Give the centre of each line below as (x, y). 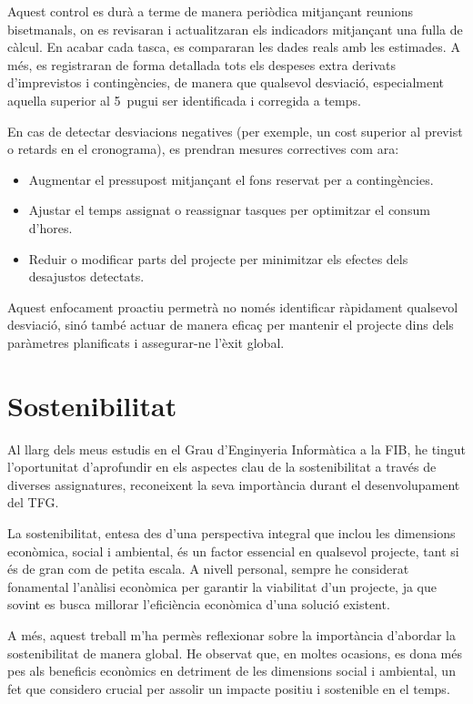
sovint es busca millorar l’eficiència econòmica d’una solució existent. (199, 604)
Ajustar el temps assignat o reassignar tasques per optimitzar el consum (229, 210)
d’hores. (50, 227)
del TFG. (33, 502)
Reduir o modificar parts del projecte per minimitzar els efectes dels (218, 258)
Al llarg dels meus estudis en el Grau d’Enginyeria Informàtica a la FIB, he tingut (236, 449)
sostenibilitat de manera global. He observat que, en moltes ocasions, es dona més (235, 653)
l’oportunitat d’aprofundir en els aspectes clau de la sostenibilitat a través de (222, 467)
